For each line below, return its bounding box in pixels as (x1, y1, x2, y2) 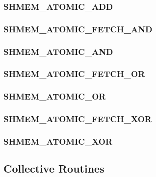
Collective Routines (3, 161, 104, 176)
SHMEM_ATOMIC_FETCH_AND (3, 23, 153, 35)
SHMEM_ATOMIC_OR (3, 90, 106, 102)
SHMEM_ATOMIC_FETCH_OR (3, 68, 145, 80)
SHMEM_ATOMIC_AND (3, 45, 113, 57)
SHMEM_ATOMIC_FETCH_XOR (3, 113, 152, 125)
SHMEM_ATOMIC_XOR (3, 135, 113, 147)
